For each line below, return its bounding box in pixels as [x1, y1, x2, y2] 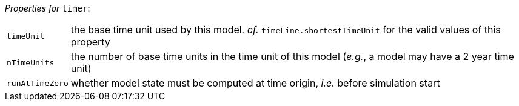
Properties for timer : [5, 3, 90, 13]
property [70, 36, 110, 48]
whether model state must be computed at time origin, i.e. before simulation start [70, 77, 440, 89]
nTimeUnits [7, 58, 55, 67]
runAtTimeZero [7, 78, 69, 88]
